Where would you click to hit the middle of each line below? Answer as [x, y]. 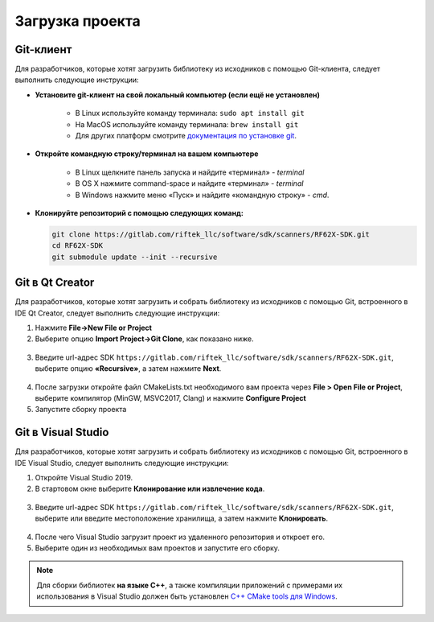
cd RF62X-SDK [78, 246]
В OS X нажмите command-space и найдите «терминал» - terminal [189, 183]
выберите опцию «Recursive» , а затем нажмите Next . [128, 369]
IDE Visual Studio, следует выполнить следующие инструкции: [122, 463]
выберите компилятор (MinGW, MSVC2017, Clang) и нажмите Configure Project [171, 398]
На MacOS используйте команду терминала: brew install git [187, 124]
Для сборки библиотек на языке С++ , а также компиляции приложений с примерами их [190, 585]
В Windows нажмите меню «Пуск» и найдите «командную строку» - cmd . [202, 195]
